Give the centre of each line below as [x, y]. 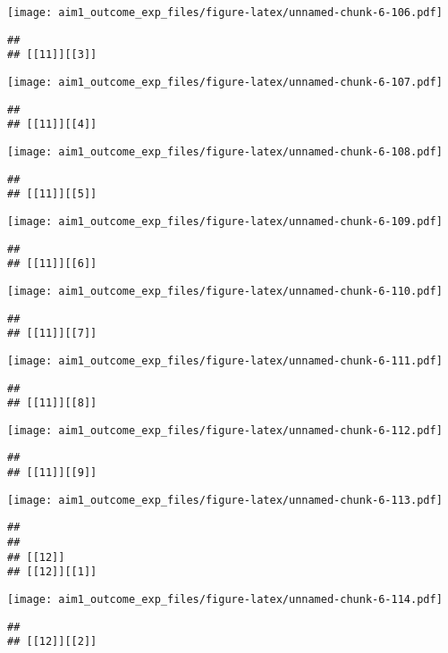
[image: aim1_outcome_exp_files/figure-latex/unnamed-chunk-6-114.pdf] [225, 600]
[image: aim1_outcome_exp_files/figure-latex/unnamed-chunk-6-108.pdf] [225, 151]
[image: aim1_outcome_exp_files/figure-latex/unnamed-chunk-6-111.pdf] [225, 360]
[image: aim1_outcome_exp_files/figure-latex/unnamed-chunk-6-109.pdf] [225, 221]
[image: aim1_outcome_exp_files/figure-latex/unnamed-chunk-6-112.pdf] [225, 430]
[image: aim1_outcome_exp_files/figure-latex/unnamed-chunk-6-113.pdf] [225, 500]
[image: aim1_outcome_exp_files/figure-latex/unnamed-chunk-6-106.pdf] [225, 13]
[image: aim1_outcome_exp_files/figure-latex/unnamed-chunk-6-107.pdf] [225, 82]
